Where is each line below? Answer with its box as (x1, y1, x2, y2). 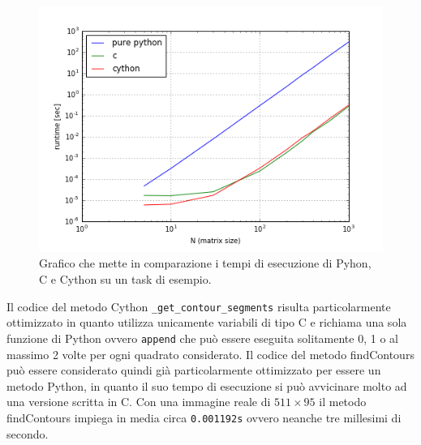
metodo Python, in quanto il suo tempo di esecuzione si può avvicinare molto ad (6, 377, 407, 394)
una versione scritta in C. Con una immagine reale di (6, 393, 271, 410)
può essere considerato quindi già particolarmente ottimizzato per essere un (6, 362, 381, 379)
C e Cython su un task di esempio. (39, 271, 212, 288)
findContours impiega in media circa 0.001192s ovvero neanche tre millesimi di (6, 409, 402, 426)
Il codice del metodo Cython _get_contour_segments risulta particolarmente (6, 297, 391, 314)
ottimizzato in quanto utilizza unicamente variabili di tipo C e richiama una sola (6, 314, 407, 331)
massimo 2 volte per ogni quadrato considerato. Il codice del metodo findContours (6, 345, 415, 362)
